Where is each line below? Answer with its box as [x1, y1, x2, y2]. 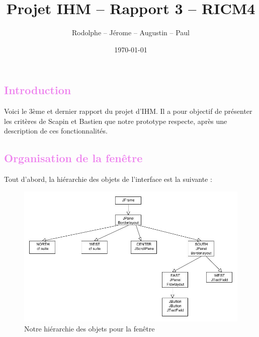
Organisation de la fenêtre [4, 150, 143, 166]
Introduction [4, 82, 71, 98]
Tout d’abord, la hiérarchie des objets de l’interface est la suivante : [4, 174, 212, 184]
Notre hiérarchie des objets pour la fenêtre [24, 323, 155, 333]
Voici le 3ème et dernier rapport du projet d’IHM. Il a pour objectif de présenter [4, 106, 252, 116]
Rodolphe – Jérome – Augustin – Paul [71, 27, 190, 38]
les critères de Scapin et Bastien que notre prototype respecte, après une [4, 115, 227, 126]
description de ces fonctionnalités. [4, 125, 108, 136]
